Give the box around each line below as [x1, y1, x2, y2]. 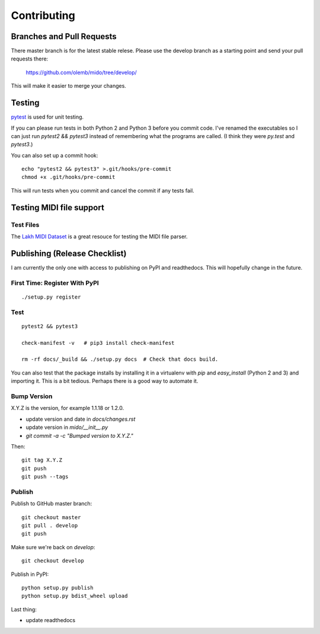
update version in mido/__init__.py [25, 424, 108, 431]
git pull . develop [21, 522, 78, 529]
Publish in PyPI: [11, 571, 49, 578]
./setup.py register [21, 293, 81, 300]
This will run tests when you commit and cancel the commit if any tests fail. [11, 187, 195, 194]
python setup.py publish [21, 584, 94, 591]
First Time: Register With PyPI [11, 278, 99, 287]
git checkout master [21, 514, 81, 521]
